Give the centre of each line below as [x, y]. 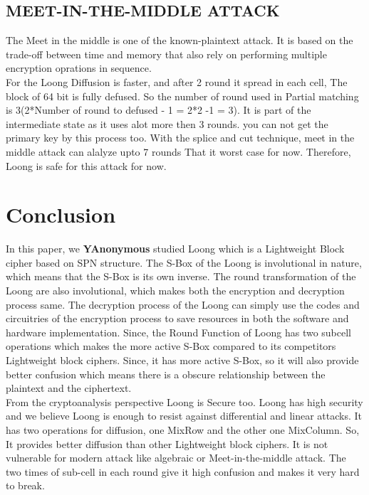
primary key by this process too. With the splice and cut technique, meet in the [180, 138]
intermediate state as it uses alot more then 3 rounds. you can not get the [167, 123]
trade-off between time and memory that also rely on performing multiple [166, 54]
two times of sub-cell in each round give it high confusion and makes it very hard [183, 471]
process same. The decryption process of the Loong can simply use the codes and [183, 304]
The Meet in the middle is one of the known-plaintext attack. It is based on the [180, 40]
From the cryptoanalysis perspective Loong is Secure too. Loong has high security [184, 401]
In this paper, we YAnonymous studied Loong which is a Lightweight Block [175, 249]
